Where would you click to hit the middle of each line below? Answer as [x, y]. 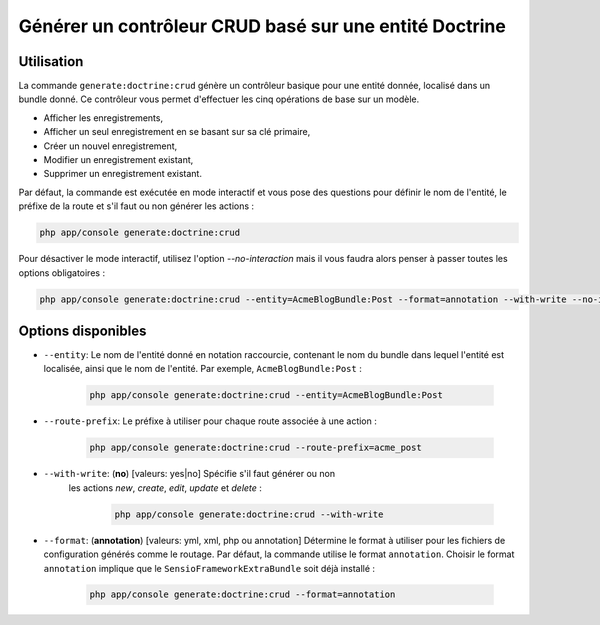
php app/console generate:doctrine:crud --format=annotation [242, 594]
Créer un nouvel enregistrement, [110, 146]
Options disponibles [82, 330]
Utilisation [51, 61]
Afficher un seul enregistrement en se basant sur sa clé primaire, [177, 132]
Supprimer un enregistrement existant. [122, 174]
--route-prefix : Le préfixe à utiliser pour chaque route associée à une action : [210, 421]
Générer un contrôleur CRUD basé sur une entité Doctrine [262, 26]
